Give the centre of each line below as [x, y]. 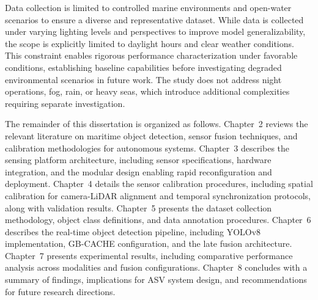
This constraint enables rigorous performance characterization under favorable [151, 55]
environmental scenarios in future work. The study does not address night [143, 79]
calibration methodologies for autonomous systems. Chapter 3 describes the [147, 148]
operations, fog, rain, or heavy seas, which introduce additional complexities [147, 91]
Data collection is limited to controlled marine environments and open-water [148, 7]
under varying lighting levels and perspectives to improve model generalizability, [155, 31]
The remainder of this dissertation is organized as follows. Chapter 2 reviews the [157, 124]
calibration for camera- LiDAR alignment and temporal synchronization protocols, [158, 195]
